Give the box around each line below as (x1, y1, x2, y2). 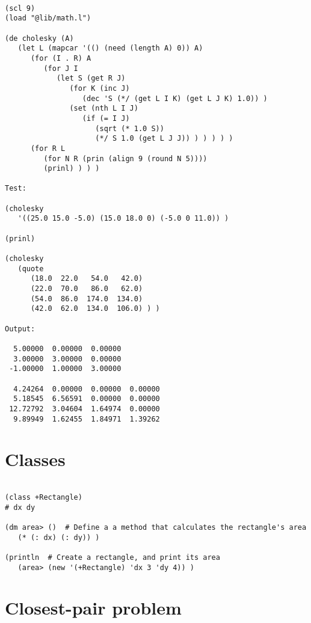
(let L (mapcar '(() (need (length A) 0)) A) (17, 44, 203, 53)
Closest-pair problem (5, 595, 182, 620)
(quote (17, 264, 44, 273)
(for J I (43, 64, 78, 73)
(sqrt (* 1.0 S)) (95, 124, 164, 133)
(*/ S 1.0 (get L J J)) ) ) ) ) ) (95, 134, 233, 143)
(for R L (30, 144, 66, 153)
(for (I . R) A (30, 54, 91, 63)
